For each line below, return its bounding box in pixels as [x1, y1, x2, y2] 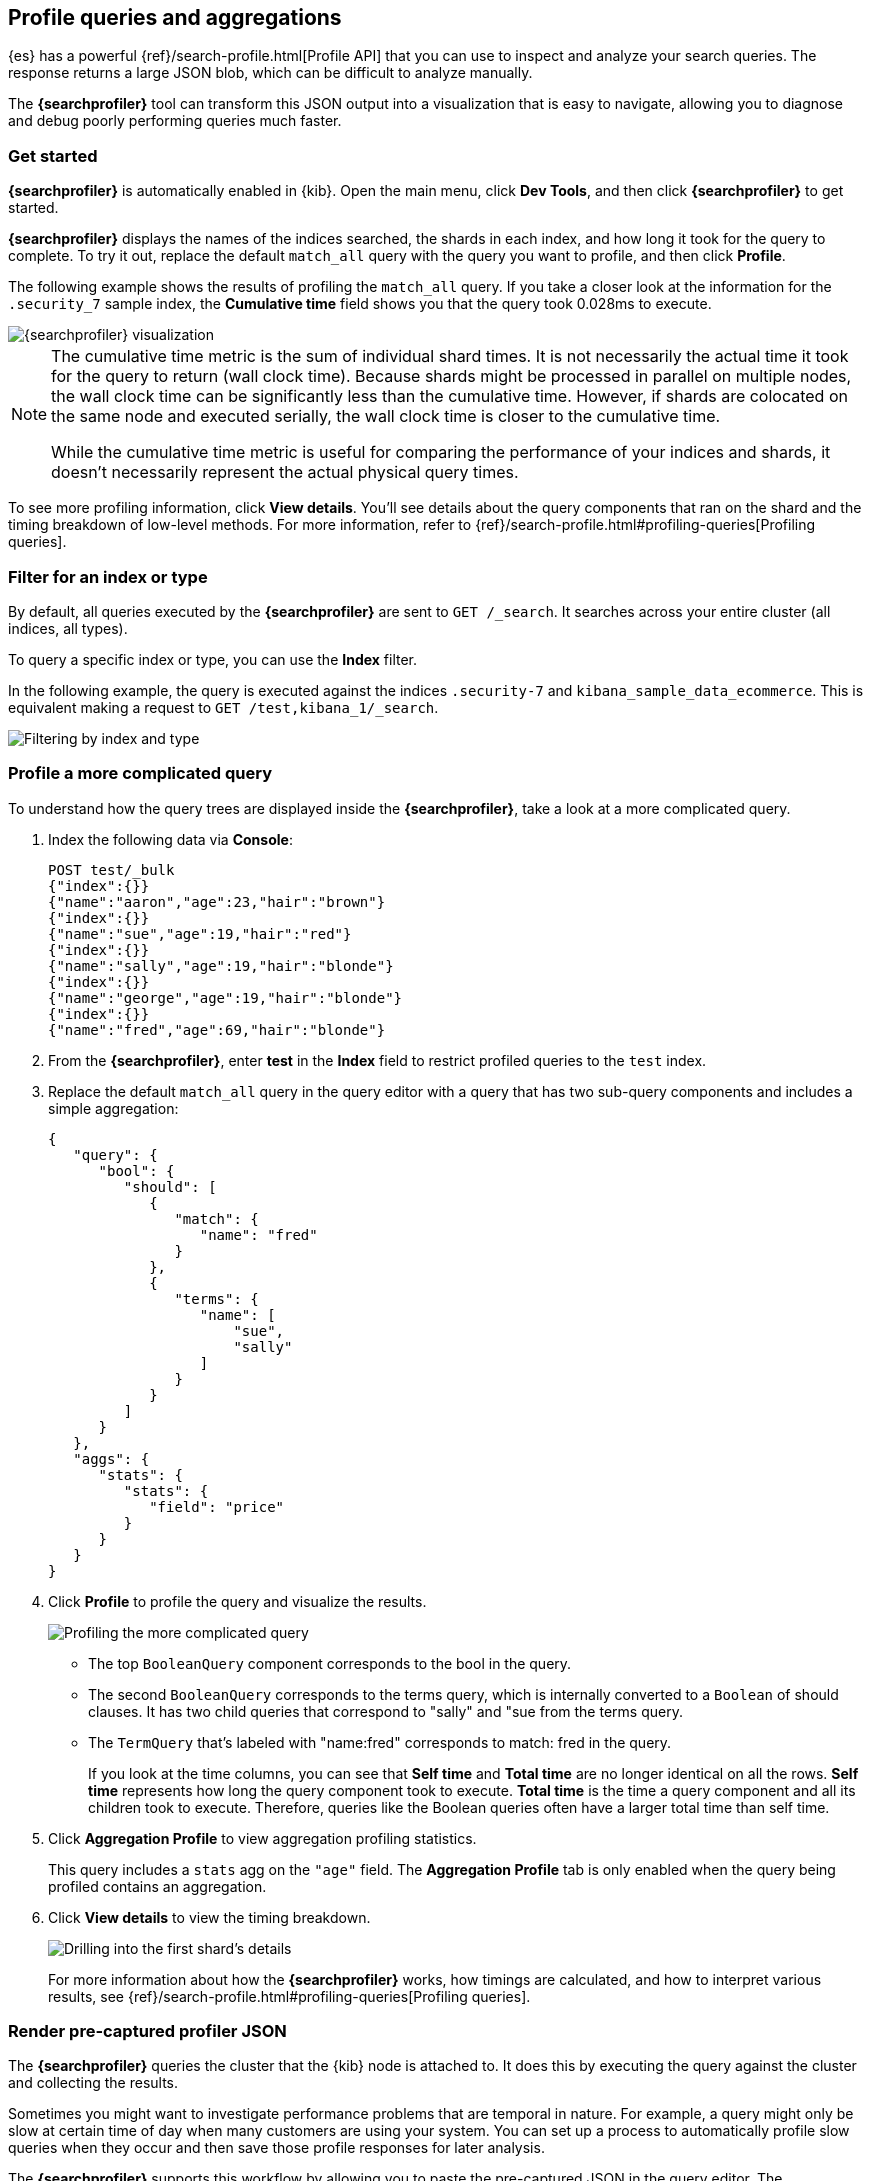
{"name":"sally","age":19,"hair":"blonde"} [48, 957, 394, 974]
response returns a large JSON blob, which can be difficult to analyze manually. [8, 64, 533, 82]
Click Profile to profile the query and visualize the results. [48, 1592, 427, 1610]
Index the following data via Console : [48, 830, 293, 848]
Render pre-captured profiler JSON [8, 2021, 287, 2042]
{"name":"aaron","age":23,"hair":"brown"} [48, 893, 386, 910]
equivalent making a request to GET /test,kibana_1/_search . [8, 698, 439, 716]
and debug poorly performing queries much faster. [8, 112, 342, 130]
